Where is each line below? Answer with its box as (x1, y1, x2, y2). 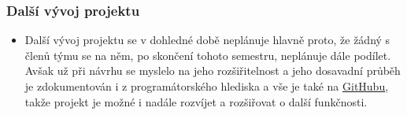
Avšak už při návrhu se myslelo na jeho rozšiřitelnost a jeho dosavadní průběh (24, 62, 401, 79)
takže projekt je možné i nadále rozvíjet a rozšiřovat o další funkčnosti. (24, 93, 368, 109)
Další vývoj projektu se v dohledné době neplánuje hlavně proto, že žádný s (24, 32, 390, 48)
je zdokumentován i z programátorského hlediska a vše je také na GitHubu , (24, 78, 389, 94)
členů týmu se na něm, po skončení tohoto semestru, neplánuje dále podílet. (24, 46, 391, 63)
